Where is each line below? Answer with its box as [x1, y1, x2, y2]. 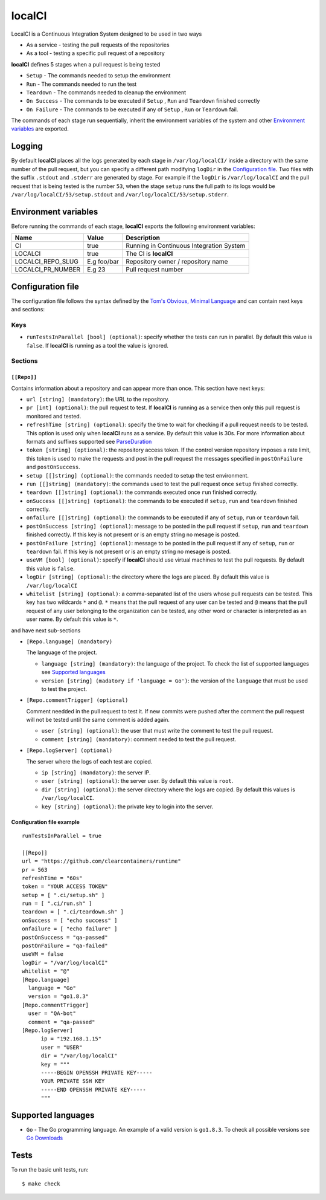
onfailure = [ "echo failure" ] [22, 926, 118, 932]
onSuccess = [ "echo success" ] [22, 916, 118, 924]
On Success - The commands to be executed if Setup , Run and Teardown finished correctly [26, 97, 260, 105]
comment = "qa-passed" [28, 1019, 95, 1025]
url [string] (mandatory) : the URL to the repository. [26, 396, 170, 403]
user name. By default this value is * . [26, 615, 118, 623]
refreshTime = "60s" [22, 874, 83, 881]
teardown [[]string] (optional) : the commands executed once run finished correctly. [26, 488, 258, 496]
